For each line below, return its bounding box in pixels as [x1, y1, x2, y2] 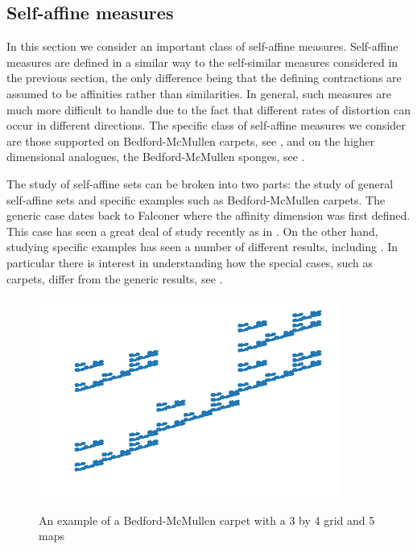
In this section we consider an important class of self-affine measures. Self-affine [6, 38, 398, 55]
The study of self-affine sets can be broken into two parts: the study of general [6, 175, 394, 192]
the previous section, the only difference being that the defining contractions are [6, 69, 402, 86]
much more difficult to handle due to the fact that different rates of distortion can [6, 101, 411, 118]
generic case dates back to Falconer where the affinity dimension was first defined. [6, 207, 411, 224]
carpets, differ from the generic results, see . [6, 270, 223, 287]
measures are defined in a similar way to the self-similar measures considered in [6, 53, 398, 70]
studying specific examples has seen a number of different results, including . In [6, 238, 398, 255]
